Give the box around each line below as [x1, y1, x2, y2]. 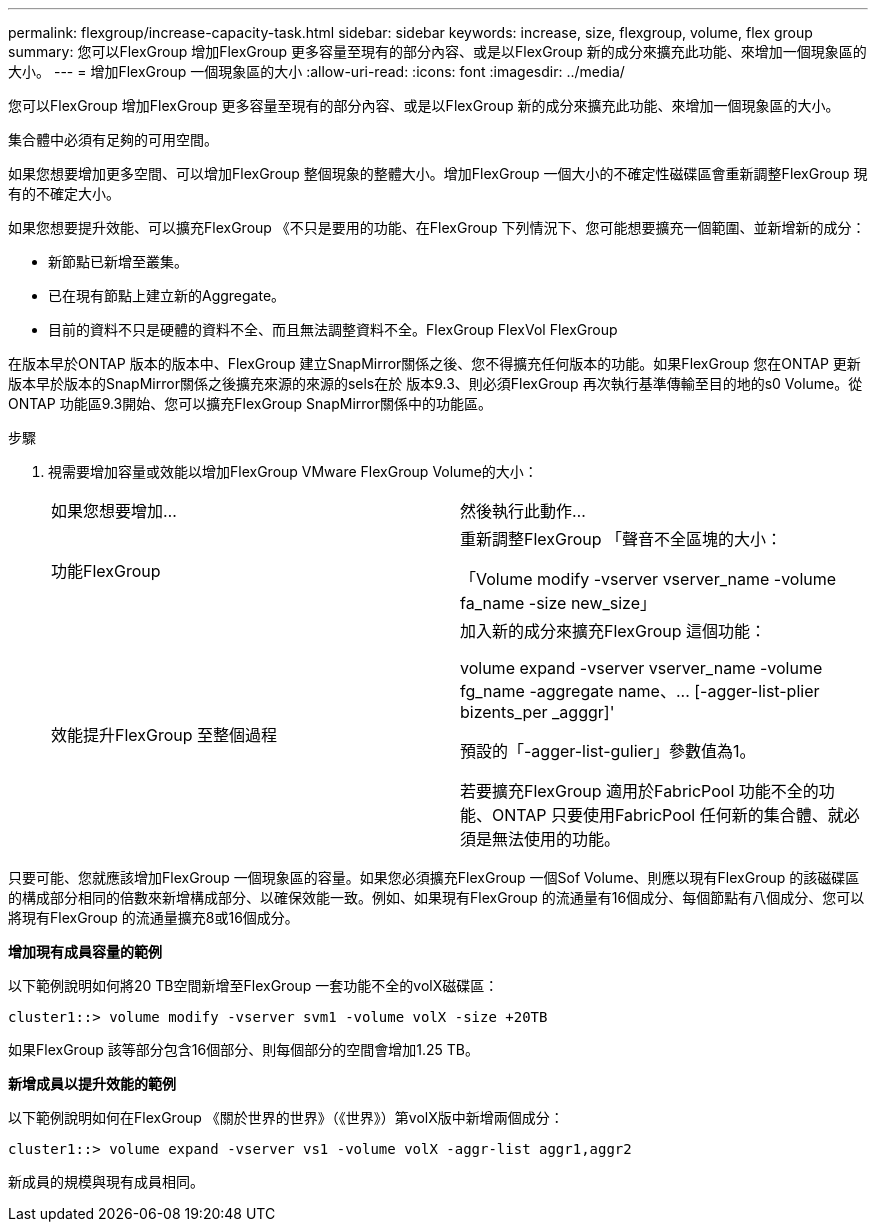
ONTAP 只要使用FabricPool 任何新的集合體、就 [492, 805, 844, 825]
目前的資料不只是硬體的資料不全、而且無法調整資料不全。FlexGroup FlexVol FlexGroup [48, 321, 618, 338]
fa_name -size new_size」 [460, 593, 657, 613]
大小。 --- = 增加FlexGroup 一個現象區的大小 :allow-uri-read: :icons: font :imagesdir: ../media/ [8, 63, 625, 80]
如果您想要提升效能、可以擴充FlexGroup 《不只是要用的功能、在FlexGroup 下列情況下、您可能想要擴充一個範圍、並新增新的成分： [8, 219, 866, 236]
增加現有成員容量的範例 [8, 943, 162, 960]
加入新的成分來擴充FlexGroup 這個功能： [460, 621, 767, 641]
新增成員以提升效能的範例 [8, 1075, 176, 1092]
